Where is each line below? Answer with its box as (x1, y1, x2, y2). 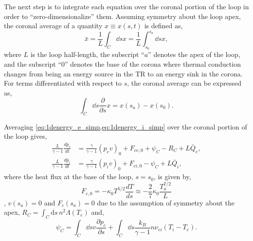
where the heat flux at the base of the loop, (4, 171, 133, 182)
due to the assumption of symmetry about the (97, 197, 235, 207)
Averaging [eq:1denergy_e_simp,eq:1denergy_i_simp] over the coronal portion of (4, 121, 247, 131)
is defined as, (144, 20, 183, 31)
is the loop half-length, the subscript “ (30, 49, 145, 59)
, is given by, (153, 171, 191, 182)
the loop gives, (4, 131, 47, 141)
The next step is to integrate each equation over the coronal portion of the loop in (4, 1, 249, 11)
